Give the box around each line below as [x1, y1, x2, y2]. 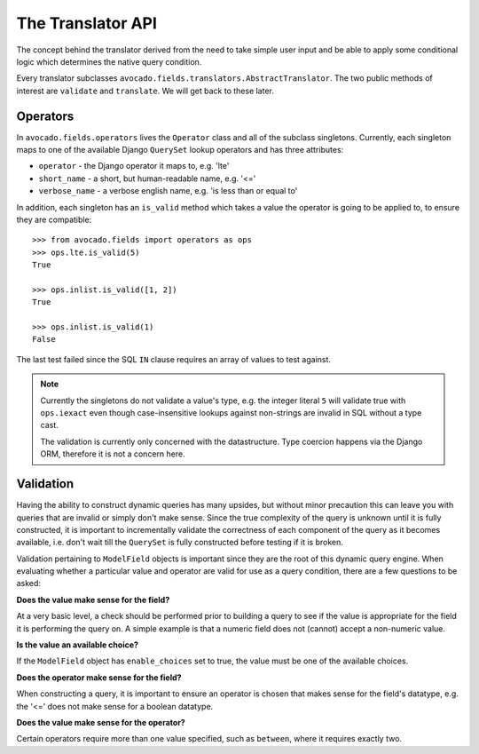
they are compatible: [16, 214, 92, 225]
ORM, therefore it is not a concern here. [40, 448, 185, 459]
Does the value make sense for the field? [16, 594, 170, 605]
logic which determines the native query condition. [16, 56, 202, 67]
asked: [16, 578, 42, 589]
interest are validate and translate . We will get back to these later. [16, 85, 275, 96]
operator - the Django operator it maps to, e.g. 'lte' [38, 161, 230, 171]
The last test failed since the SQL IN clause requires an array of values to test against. [16, 353, 332, 364]
